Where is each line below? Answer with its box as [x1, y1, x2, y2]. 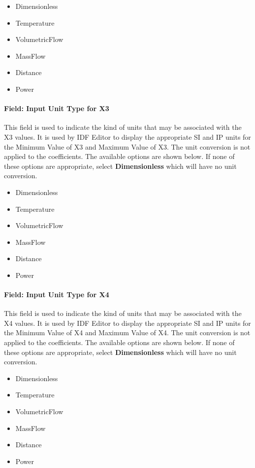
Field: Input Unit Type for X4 [4, 289, 109, 300]
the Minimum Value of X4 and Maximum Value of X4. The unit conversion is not [4, 327, 251, 338]
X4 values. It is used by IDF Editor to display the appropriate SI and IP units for [4, 317, 251, 328]
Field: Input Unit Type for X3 [4, 103, 109, 114]
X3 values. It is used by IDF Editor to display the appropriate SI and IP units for [4, 131, 251, 142]
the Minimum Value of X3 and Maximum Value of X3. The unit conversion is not [4, 141, 251, 152]
